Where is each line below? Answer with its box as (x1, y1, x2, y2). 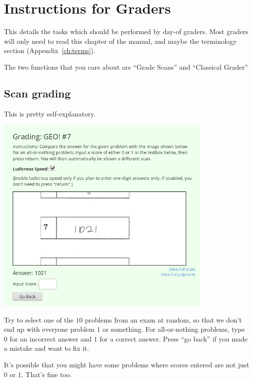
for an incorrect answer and (9, 333, 92, 343)
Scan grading (4, 85, 71, 100)
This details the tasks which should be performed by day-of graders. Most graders (4, 26, 249, 37)
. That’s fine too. (21, 369, 72, 379)
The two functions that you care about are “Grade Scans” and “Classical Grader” (4, 61, 248, 72)
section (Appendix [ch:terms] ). (4, 45, 96, 56)
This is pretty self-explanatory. (4, 108, 96, 118)
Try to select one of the (4, 314, 74, 324)
